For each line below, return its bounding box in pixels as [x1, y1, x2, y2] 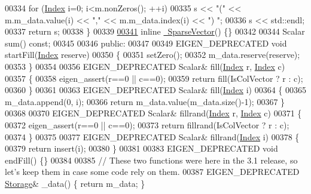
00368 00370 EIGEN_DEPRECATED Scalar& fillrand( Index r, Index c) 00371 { [5, 107, 302, 119]
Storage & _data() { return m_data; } [5, 177, 145, 189]
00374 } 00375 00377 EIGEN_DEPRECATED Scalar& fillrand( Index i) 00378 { [5, 130, 300, 143]
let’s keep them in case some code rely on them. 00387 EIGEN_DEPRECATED [5, 165, 300, 178]
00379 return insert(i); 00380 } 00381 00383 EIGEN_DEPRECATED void [5, 142, 278, 155]
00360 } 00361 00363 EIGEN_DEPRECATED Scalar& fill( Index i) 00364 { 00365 [5, 84, 306, 96]
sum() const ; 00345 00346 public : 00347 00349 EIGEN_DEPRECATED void [5, 36, 287, 49]
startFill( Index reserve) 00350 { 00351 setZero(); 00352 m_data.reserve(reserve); [5, 48, 300, 61]
